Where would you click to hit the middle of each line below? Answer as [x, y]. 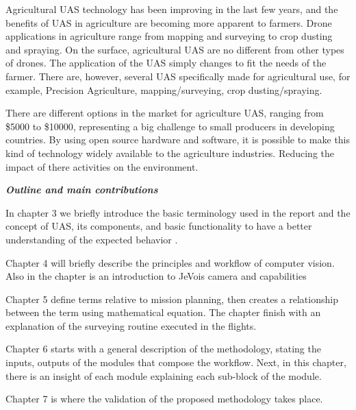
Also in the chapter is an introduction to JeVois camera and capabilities [156, 276]
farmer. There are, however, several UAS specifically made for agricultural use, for [178, 76]
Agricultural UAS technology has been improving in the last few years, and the [172, 9]
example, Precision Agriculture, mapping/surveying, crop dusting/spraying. [164, 89]
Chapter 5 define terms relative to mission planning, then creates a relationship [172, 299]
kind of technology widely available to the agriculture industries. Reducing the [170, 153]
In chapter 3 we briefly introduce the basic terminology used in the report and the [178, 212]
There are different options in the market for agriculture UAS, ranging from [165, 113]
